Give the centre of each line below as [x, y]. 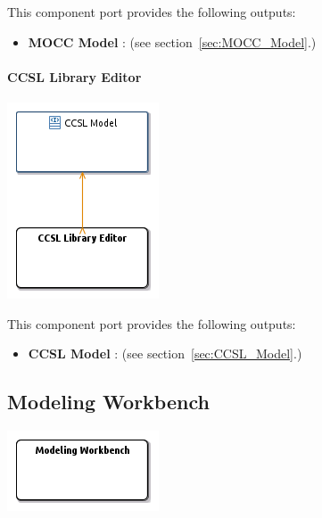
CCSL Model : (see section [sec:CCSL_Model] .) [165, 354]
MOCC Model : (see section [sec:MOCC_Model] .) [172, 41]
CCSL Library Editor [74, 76]
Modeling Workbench [108, 402]
